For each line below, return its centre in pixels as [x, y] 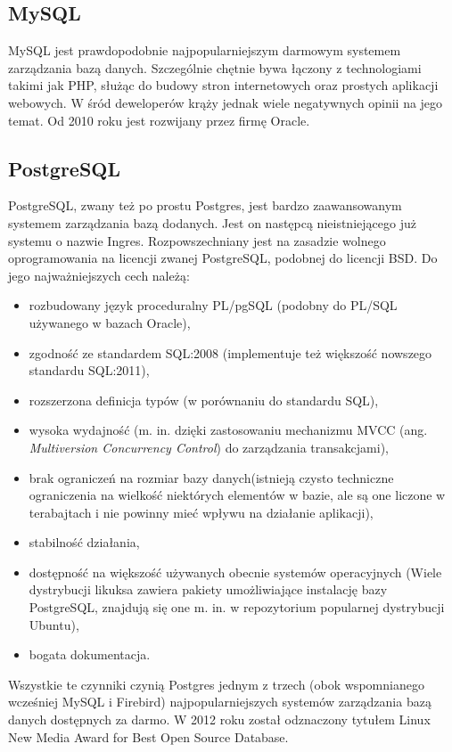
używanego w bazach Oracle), [110, 322]
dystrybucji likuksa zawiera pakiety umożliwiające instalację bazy [208, 589]
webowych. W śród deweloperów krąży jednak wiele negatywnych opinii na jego [226, 102]
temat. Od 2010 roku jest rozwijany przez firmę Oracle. [159, 120]
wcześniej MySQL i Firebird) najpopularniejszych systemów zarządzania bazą [220, 702]
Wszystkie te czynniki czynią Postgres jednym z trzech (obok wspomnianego [216, 684]
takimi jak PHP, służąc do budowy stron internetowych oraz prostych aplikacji [223, 85]
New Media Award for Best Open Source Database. [148, 736]
